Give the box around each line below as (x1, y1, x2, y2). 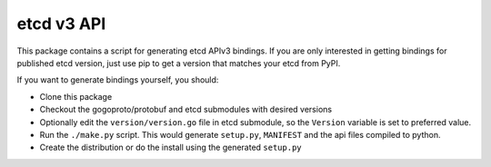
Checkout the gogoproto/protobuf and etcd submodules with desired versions (39, 104, 332, 115)
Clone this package (39, 91, 113, 102)
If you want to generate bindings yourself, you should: (16, 74, 219, 85)
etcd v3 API (16, 14, 106, 34)
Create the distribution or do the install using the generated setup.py (39, 142, 302, 153)
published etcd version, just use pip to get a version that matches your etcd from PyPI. (16, 57, 341, 68)
